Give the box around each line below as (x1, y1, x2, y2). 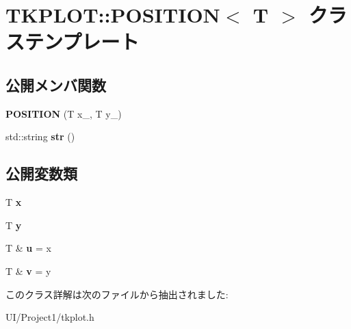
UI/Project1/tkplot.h (5, 310, 94, 324)
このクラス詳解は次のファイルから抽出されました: (5, 287, 229, 301)
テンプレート (25, 27, 140, 55)
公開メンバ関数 (5, 74, 106, 95)
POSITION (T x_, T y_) (5, 106, 122, 120)
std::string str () (5, 129, 75, 144)
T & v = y (5, 263, 51, 278)
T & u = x (5, 241, 51, 255)
